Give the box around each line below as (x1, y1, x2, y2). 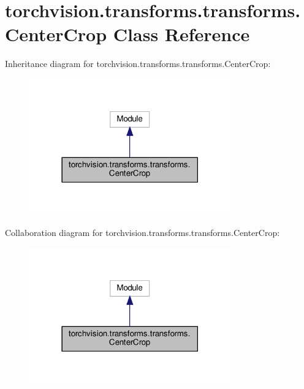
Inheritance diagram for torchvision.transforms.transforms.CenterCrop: (5, 57, 271, 70)
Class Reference (113, 22, 250, 47)
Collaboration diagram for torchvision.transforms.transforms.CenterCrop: (5, 226, 280, 238)
